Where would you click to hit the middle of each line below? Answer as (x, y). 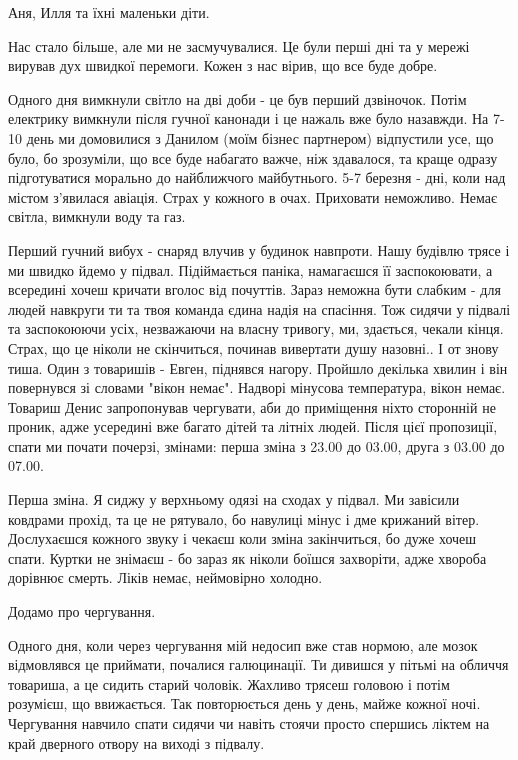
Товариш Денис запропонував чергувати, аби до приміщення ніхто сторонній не (252, 406)
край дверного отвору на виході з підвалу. (136, 742)
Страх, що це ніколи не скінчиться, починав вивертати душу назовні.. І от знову (253, 347)
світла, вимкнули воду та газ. (97, 216)
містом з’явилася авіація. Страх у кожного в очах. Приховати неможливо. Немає (252, 196)
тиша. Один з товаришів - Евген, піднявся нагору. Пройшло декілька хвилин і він (258, 367)
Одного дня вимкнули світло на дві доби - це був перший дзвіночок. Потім (237, 98)
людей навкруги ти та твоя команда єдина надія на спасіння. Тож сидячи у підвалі (259, 308)
